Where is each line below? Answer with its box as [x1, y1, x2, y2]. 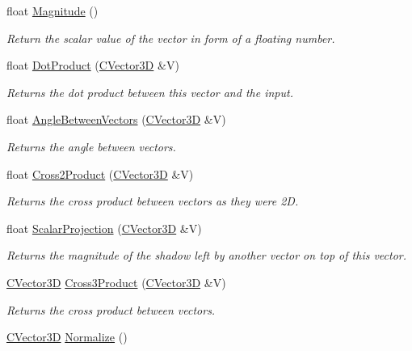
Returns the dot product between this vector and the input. [6, 83, 293, 100]
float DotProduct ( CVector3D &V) [6, 57, 179, 74]
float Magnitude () [6, 2, 99, 19]
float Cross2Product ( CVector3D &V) [6, 165, 194, 182]
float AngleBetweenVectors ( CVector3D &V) [6, 111, 226, 128]
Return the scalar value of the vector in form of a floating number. [6, 29, 335, 46]
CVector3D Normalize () [6, 328, 128, 345]
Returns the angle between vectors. [6, 137, 176, 154]
